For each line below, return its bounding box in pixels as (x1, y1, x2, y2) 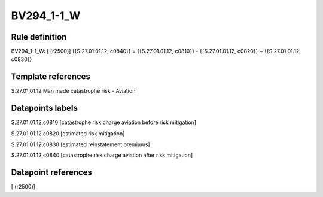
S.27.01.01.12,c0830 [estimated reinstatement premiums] (11, 141, 150, 148)
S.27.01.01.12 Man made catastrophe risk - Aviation (11, 87, 136, 95)
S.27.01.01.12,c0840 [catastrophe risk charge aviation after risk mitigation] (11, 151, 193, 159)
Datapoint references (11, 168, 93, 178)
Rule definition (11, 32, 67, 42)
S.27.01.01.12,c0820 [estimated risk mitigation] (11, 129, 125, 137)
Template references (11, 72, 91, 82)
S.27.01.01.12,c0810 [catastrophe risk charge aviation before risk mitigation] (11, 119, 197, 126)
